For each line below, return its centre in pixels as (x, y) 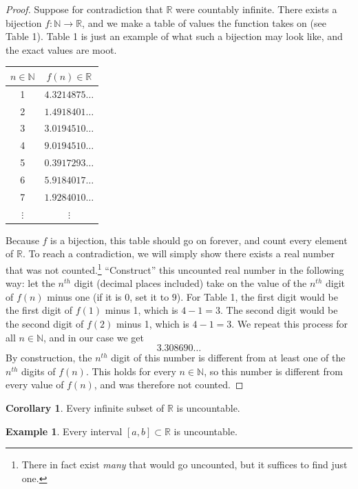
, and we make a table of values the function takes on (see (204, 22)
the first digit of (39, 310)
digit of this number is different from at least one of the (228, 358)
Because (22, 240)
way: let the (30, 283)
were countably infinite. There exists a (256, 9)
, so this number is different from (273, 371)
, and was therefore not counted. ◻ (169, 385)
